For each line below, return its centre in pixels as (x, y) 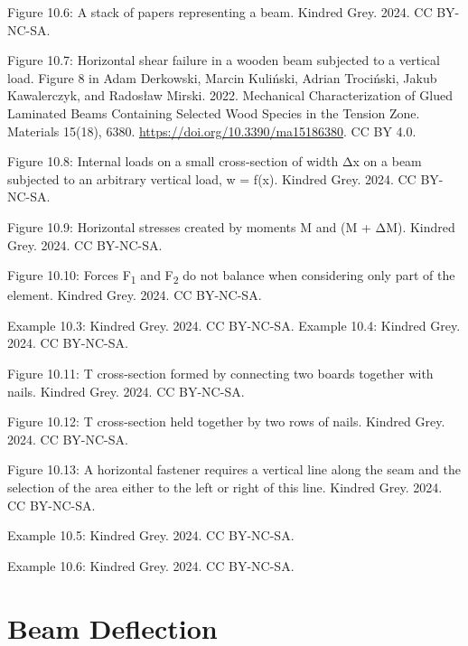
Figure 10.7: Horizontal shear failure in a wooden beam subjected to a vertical (224, 60)
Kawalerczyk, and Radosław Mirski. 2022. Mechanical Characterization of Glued (230, 95)
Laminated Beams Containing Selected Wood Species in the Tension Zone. (214, 112)
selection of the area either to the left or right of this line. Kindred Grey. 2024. (225, 487)
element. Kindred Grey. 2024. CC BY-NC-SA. (135, 295)
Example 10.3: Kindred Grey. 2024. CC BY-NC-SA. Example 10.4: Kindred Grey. (234, 325)
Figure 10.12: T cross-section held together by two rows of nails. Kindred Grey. (226, 421)
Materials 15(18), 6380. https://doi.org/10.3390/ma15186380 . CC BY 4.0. (212, 131)
